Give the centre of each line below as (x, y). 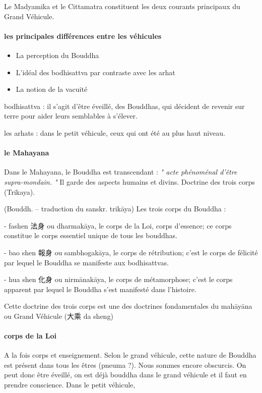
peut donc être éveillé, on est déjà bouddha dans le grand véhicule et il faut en (125, 375)
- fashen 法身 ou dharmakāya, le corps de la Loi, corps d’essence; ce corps (118, 225)
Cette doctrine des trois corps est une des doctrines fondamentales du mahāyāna (128, 306)
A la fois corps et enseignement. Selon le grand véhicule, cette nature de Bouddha (130, 355)
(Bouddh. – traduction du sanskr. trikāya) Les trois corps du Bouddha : (115, 209)
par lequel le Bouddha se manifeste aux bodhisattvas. (86, 262)
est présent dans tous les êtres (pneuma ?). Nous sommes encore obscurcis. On (125, 364)
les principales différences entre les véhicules (83, 36)
